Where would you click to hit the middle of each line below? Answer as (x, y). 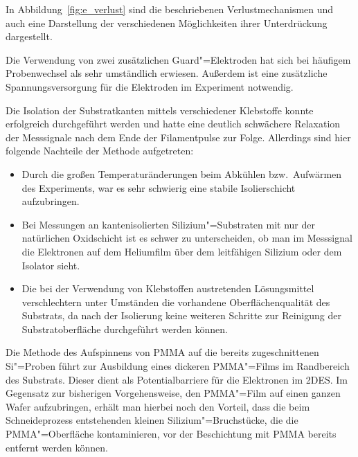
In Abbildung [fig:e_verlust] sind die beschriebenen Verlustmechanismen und (170, 9)
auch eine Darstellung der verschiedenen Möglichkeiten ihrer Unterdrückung (167, 23)
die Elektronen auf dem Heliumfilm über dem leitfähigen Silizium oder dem (182, 251)
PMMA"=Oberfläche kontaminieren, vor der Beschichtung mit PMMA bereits (171, 434)
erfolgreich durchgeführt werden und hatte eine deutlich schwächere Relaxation (173, 124)
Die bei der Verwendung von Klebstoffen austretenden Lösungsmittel (168, 288)
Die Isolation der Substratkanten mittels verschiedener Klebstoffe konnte (160, 110)
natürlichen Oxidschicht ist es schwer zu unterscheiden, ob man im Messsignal (187, 238)
